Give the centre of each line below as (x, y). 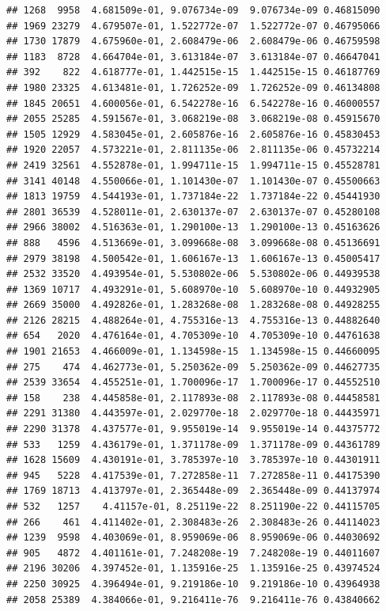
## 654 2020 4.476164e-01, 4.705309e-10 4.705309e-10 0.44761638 (193, 336)
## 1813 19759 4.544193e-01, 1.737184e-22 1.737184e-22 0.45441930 (193, 197)
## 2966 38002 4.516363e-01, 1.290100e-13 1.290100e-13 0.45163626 (193, 228)
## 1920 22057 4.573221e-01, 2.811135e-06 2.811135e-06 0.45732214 (193, 150)
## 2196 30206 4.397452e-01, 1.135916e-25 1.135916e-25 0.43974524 (193, 569)
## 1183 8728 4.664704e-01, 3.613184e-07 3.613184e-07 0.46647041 (193, 57)
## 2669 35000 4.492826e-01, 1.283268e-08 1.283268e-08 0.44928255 (193, 305)
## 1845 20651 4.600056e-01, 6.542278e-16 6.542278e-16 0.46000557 (193, 103)
